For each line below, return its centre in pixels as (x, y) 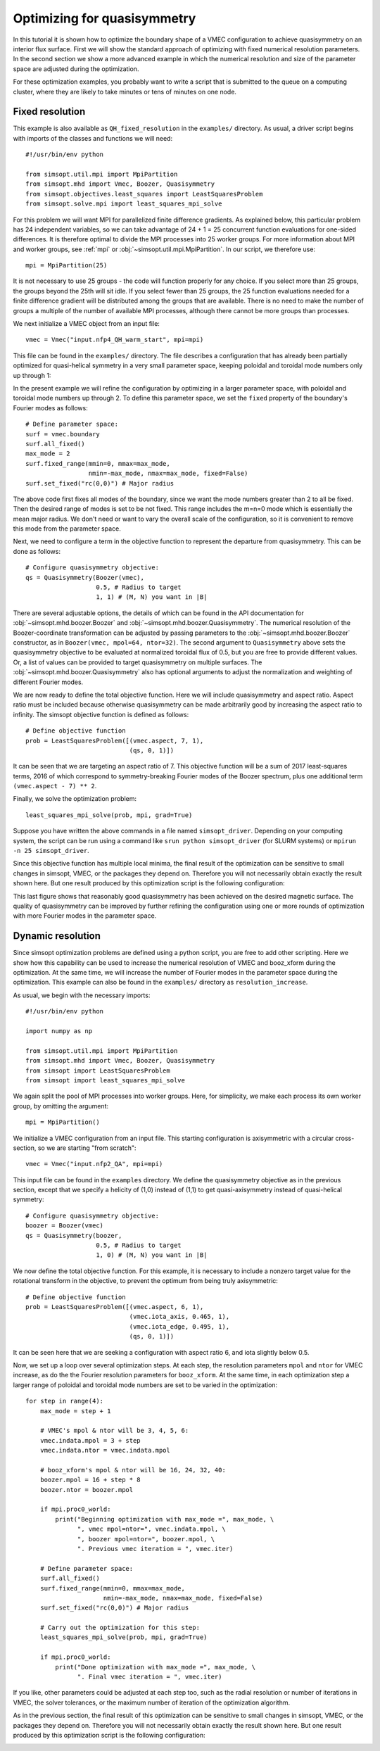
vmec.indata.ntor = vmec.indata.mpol (105, 1450)
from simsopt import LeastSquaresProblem (98, 1070)
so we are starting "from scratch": (87, 1148)
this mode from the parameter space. (67, 529)
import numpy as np (59, 1031)
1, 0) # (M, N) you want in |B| (152, 1255)
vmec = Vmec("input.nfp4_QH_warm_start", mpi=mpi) (115, 340)
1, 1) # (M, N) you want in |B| (152, 597)
